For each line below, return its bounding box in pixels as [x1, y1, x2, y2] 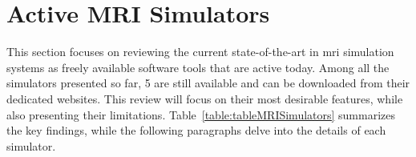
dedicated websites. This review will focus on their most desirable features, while [6, 90, 403, 107]
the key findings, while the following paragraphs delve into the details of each [6, 122, 386, 139]
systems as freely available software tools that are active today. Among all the [6, 58, 390, 75]
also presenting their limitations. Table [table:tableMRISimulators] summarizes [6, 106, 396, 123]
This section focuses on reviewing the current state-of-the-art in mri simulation [6, 43, 394, 60]
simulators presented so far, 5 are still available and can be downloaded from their [6, 74, 410, 91]
